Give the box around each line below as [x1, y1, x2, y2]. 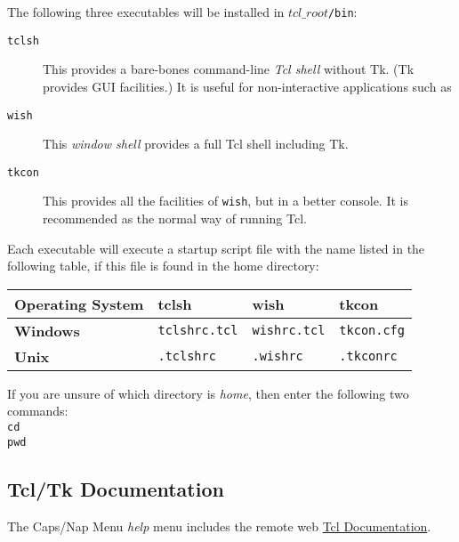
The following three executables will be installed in [7, 3, 285, 20]
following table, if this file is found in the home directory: [7, 256, 319, 275]
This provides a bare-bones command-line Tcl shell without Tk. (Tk [43, 60, 415, 78]
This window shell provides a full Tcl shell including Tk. [43, 134, 349, 153]
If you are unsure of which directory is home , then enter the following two [7, 384, 409, 402]
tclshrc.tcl [157, 323, 238, 338]
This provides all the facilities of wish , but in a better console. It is [43, 191, 408, 210]
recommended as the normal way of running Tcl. [43, 209, 307, 228]
